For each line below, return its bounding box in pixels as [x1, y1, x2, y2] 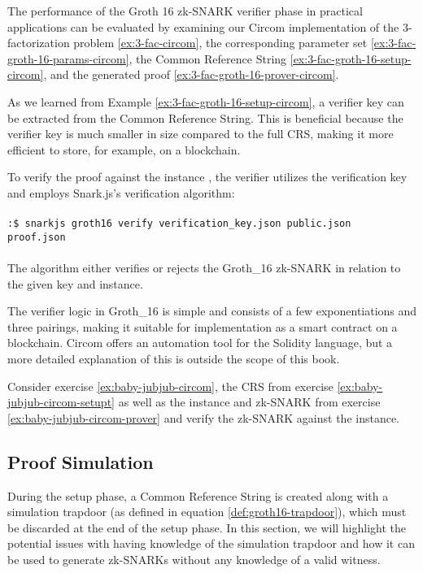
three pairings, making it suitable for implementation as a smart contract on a [7, 318, 398, 335]
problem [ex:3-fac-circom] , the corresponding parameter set [73, 34, 368, 51]
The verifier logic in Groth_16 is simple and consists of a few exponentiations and [7, 302, 417, 319]
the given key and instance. [7, 275, 143, 292]
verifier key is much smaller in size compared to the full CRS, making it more [7, 125, 394, 142]
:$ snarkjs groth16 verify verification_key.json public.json [7, 218, 351, 230]
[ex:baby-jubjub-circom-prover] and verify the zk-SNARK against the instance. [7, 409, 399, 426]
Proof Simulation [7, 449, 154, 474]
